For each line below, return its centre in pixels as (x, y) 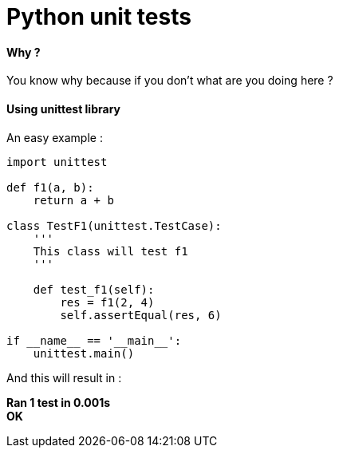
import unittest (57, 162)
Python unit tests (99, 17)
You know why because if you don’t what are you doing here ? (170, 81)
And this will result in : (64, 377)
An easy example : (55, 137)
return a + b (73, 200)
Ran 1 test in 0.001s (59, 402)
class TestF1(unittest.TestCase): (114, 225)
